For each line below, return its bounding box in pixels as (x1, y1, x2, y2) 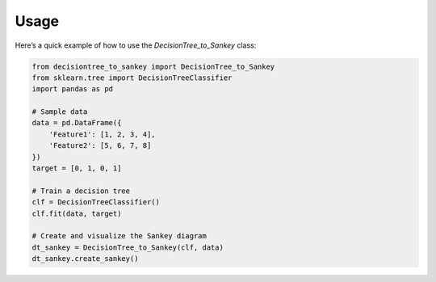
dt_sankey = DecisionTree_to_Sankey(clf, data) (31, 242, 224, 252)
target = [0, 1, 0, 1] (31, 164, 122, 173)
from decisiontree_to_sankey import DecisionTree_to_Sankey (31, 61, 275, 71)
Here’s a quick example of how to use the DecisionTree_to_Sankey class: (15, 40, 257, 50)
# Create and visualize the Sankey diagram (31, 231, 208, 241)
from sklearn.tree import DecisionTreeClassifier (31, 73, 233, 82)
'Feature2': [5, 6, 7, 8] (48, 141, 152, 150)
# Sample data (31, 107, 88, 116)
